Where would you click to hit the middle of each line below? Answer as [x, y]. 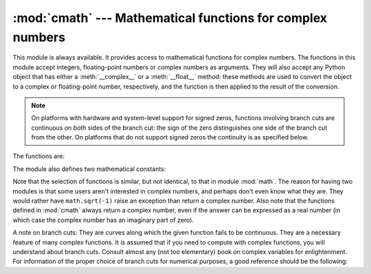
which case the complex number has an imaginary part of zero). [103, 220]
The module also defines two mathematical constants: [89, 169]
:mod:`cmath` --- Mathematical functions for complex [170, 18]
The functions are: [39, 156]
